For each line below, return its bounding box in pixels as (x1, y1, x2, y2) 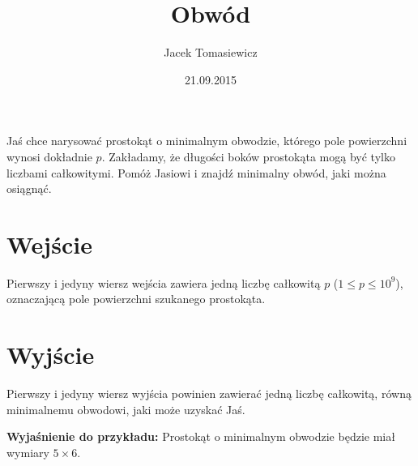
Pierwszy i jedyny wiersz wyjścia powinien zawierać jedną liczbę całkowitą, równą (6, 385, 412, 402)
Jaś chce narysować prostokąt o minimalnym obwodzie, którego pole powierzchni (6, 132, 407, 149)
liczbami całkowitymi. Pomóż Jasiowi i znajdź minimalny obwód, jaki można (6, 164, 386, 181)
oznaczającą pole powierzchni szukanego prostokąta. (6, 290, 266, 307)
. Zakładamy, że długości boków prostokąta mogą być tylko (101, 147, 395, 165)
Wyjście (6, 338, 95, 371)
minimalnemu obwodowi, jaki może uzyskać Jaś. (6, 400, 245, 417)
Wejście (6, 227, 92, 260)
